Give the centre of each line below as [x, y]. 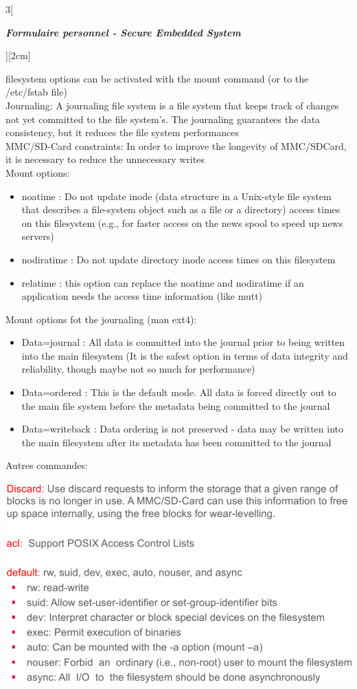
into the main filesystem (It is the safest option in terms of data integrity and [185, 355]
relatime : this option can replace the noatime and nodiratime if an [163, 282]
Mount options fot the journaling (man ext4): [101, 319]
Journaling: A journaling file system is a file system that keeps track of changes [172, 105]
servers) [38, 236]
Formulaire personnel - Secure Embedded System [123, 32]
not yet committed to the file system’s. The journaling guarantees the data [163, 119]
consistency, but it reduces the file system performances [123, 132]
